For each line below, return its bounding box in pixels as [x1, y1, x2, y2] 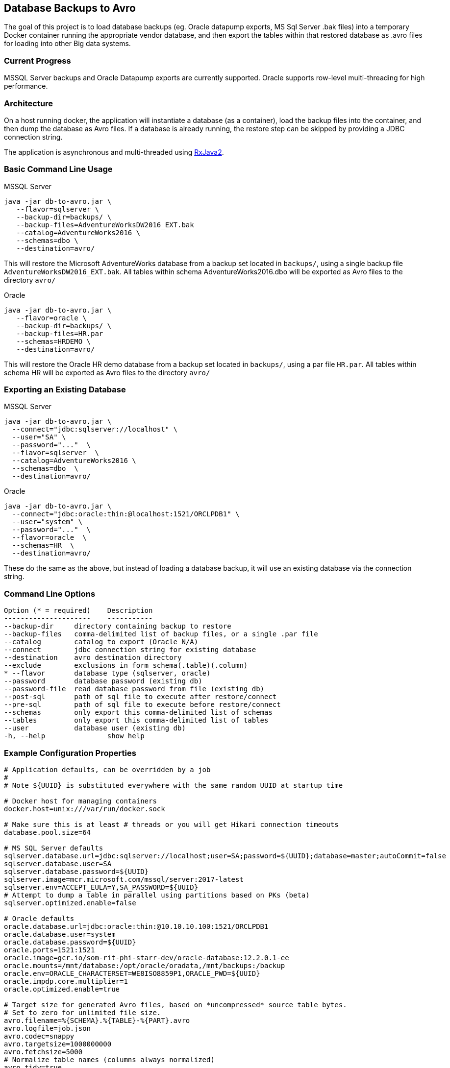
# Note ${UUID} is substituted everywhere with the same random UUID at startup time [4, 781, 343, 789]
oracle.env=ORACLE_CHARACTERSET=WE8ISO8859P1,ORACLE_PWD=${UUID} [4, 969, 260, 977]
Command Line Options [4, 588, 96, 599]
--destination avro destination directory [4, 654, 182, 662]
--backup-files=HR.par [16, 329, 103, 338]
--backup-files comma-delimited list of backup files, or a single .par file [4, 630, 318, 638]
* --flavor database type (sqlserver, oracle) [4, 669, 211, 678]
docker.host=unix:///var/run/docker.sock [4, 804, 165, 813]
